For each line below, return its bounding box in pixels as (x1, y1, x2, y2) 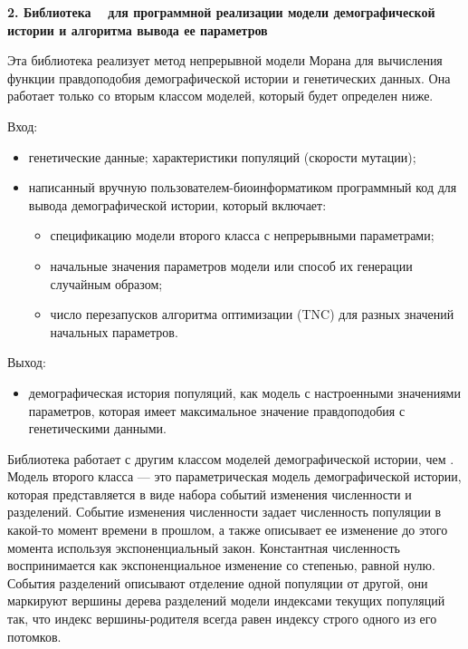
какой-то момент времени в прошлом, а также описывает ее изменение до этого (7, 520, 448, 539)
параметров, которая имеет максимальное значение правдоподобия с (28, 401, 406, 420)
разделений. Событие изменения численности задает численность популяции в (7, 502, 442, 521)
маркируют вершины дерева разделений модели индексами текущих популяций (7, 591, 445, 610)
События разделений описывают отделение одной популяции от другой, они (7, 573, 428, 592)
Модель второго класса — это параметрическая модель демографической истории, (7, 467, 462, 486)
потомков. (7, 626, 62, 645)
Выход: (7, 353, 46, 372)
